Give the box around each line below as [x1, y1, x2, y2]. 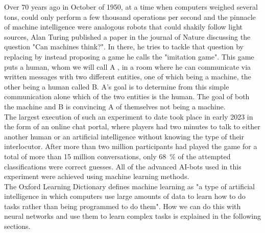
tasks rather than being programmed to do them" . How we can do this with [4, 200, 241, 211]
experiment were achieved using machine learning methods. [4, 171, 189, 182]
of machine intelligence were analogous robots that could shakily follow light [4, 21, 243, 32]
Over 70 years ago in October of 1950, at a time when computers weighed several [4, 2, 258, 12]
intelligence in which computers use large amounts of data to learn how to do [4, 191, 246, 201]
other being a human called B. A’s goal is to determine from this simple [4, 81, 229, 92]
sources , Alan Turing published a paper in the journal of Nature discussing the [4, 31, 251, 42]
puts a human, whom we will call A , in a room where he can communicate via [4, 61, 251, 72]
